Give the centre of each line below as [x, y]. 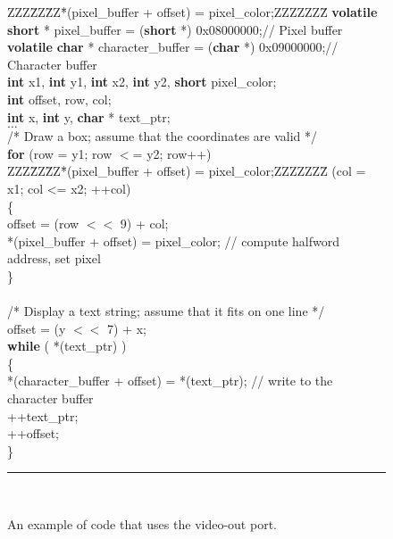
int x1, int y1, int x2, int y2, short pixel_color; [142, 82]
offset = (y [37, 328]
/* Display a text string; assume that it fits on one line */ [166, 311]
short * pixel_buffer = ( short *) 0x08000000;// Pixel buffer [175, 29]
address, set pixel [54, 258]
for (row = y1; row [60, 153]
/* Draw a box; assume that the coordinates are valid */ [163, 136]
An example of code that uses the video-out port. [142, 524]
